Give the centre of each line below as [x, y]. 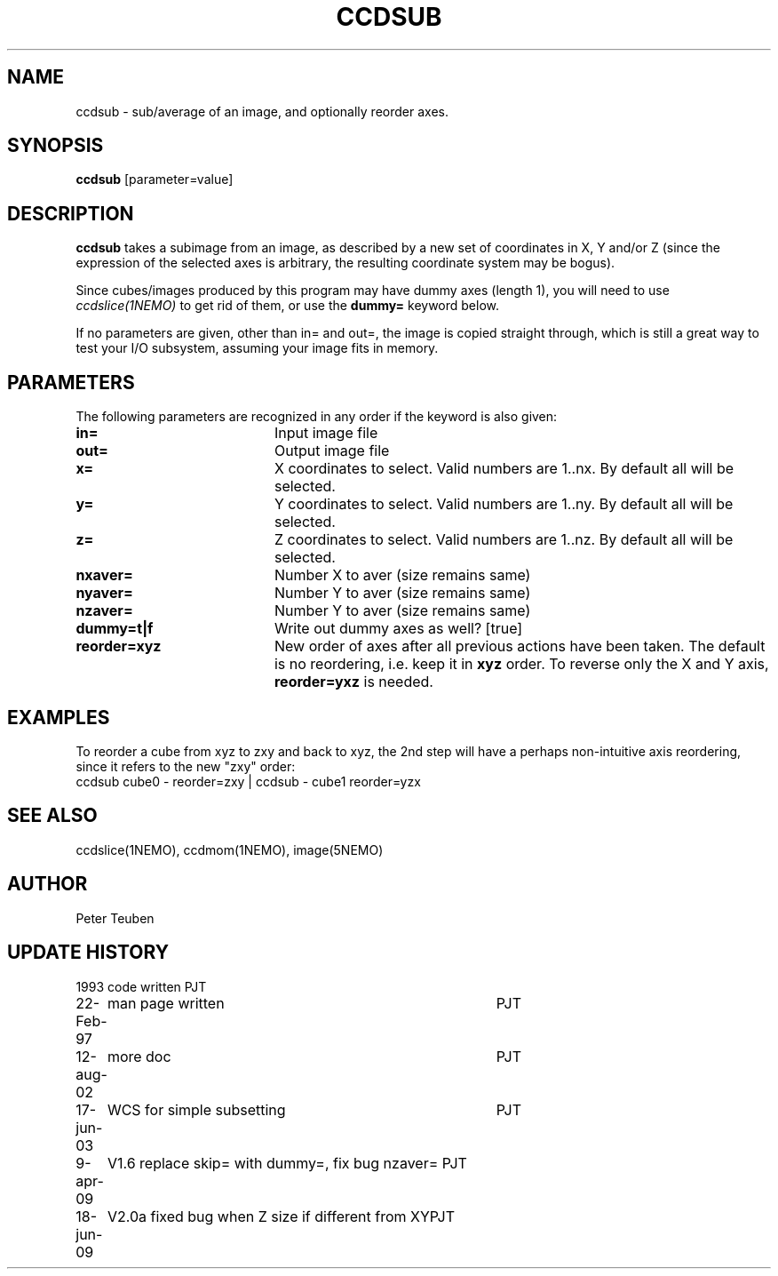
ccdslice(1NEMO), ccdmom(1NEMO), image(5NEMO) [230, 849]
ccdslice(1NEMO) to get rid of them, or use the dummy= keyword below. [288, 306]
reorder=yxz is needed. [353, 682]
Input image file [326, 433]
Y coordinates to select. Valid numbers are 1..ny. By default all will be [504, 504]
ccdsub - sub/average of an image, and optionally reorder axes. [262, 111]
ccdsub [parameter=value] [155, 179]
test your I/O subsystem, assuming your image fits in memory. [257, 348]
